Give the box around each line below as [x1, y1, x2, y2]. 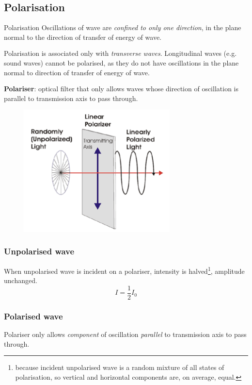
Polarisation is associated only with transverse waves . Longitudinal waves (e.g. [4, 48, 237, 58]
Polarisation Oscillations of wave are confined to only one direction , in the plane [4, 22, 241, 33]
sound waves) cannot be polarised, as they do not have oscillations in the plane [4, 57, 239, 67]
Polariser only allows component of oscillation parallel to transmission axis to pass [4, 329, 247, 339]
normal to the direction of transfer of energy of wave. [4, 32, 161, 42]
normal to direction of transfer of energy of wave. [4, 67, 150, 77]
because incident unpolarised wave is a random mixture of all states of [15, 362, 224, 372]
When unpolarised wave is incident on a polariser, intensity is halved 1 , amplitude [4, 265, 245, 276]
